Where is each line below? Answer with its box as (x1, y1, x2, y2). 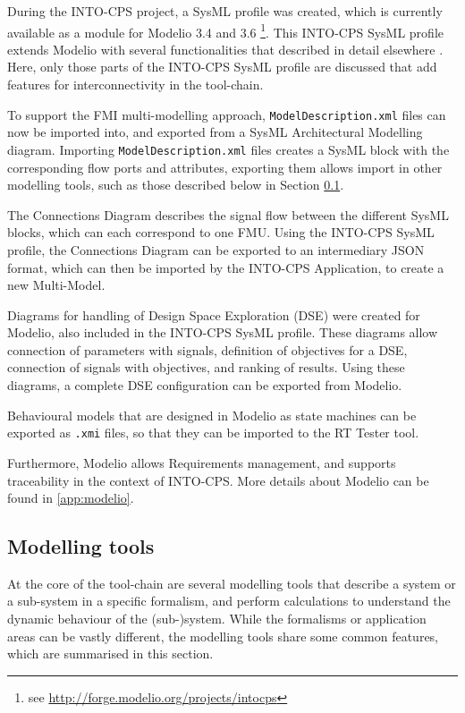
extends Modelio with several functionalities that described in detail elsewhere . (7, 39, 444, 58)
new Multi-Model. (7, 276, 106, 294)
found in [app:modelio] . (7, 488, 134, 507)
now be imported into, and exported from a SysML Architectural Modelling (7, 123, 423, 141)
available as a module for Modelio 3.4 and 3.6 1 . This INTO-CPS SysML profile (7, 20, 444, 41)
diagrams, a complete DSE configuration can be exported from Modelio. (7, 376, 402, 395)
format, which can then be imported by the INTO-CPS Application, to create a (7, 258, 444, 276)
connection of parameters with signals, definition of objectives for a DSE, (7, 340, 408, 359)
